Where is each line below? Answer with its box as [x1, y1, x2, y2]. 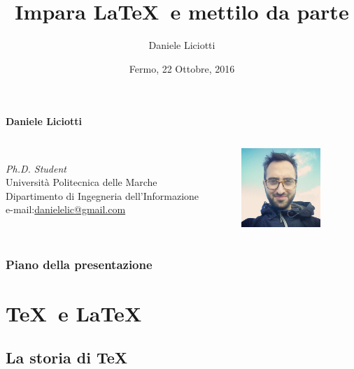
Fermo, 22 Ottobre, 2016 [129, 61, 235, 75]
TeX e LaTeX [6, 298, 142, 327]
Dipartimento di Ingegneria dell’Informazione [6, 188, 199, 203]
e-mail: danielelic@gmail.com [6, 202, 126, 217]
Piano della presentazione [6, 255, 153, 273]
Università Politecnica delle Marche [6, 175, 157, 189]
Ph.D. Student [6, 161, 66, 175]
